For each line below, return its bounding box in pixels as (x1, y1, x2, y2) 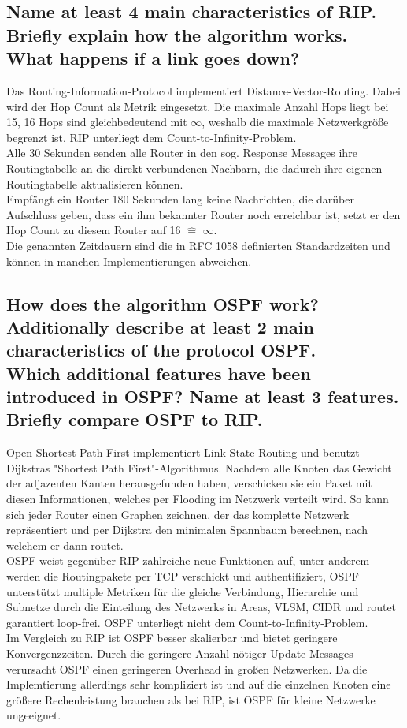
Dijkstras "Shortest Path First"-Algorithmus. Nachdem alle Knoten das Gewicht (6, 459, 392, 476)
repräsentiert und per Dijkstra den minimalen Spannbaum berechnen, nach (6, 521, 368, 538)
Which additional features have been (6, 360, 311, 385)
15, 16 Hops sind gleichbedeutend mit (6, 114, 187, 130)
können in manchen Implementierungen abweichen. (6, 252, 252, 269)
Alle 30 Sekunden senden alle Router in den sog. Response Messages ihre (6, 144, 357, 161)
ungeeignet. (6, 707, 61, 723)
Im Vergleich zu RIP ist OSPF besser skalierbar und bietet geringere (6, 629, 338, 646)
